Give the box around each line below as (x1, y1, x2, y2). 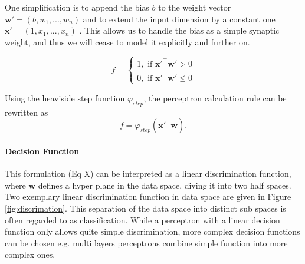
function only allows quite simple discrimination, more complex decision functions (5, 225, 300, 237)
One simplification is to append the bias (5, 1, 149, 13)
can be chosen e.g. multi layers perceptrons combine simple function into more (5, 236, 288, 249)
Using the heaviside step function (5, 91, 125, 104)
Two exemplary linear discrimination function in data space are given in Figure (5, 190, 291, 203)
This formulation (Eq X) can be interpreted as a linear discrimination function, (5, 167, 291, 180)
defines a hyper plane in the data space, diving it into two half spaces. (38, 179, 291, 191)
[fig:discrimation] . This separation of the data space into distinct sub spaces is (5, 202, 286, 214)
